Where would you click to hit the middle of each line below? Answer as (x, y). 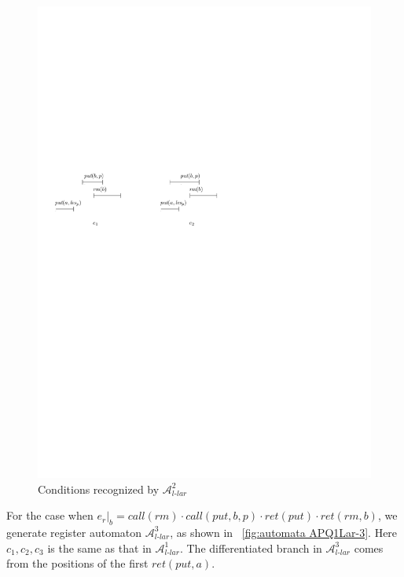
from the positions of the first (77, 563)
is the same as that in (99, 548)
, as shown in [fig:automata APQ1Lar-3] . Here (284, 532)
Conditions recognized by (99, 489)
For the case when (50, 515)
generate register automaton (74, 532)
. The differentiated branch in (251, 548)
